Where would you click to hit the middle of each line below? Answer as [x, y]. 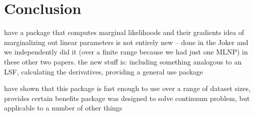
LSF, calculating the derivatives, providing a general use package [104, 71]
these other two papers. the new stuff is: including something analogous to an [123, 61]
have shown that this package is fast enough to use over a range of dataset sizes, [127, 88]
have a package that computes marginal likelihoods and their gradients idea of [124, 32]
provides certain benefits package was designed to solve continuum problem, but [127, 98]
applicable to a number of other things [63, 108]
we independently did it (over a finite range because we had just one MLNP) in [126, 52]
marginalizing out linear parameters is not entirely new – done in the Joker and [126, 42]
